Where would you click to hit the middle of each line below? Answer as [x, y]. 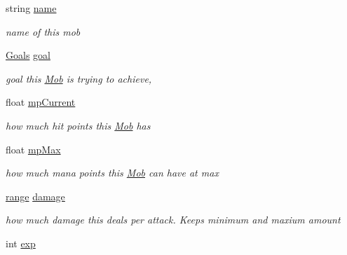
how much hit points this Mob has [78, 125]
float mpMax [33, 149]
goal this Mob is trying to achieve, [79, 78]
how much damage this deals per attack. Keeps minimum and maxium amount [173, 220]
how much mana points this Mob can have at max [112, 173]
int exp [21, 243]
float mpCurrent [41, 102]
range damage [35, 196]
